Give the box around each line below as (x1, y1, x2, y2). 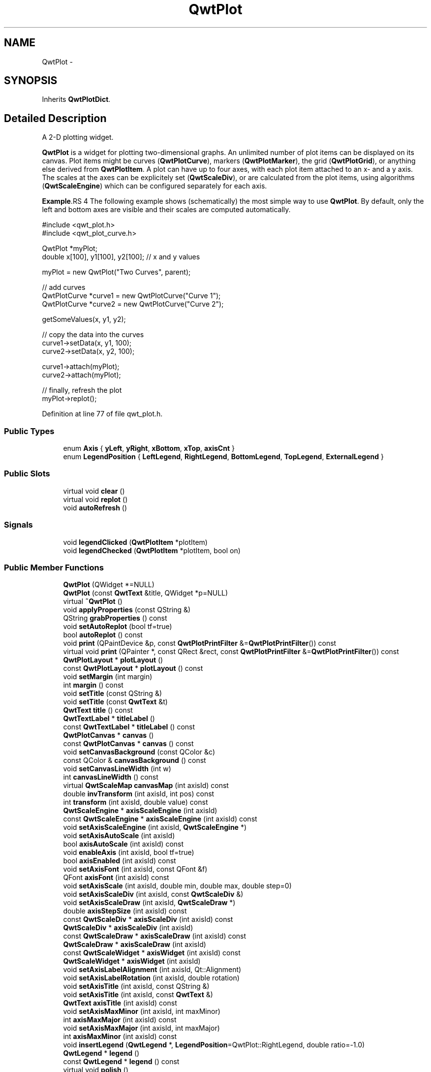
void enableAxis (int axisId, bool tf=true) (63, 848, 194, 857)
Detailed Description (4, 112, 107, 125)
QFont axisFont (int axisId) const (63, 873, 169, 882)
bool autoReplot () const (63, 631, 143, 639)
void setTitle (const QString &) (63, 689, 162, 698)
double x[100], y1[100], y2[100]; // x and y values (42, 252, 200, 261)
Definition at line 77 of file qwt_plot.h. (42, 410, 163, 418)
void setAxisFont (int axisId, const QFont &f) (63, 865, 208, 874)
